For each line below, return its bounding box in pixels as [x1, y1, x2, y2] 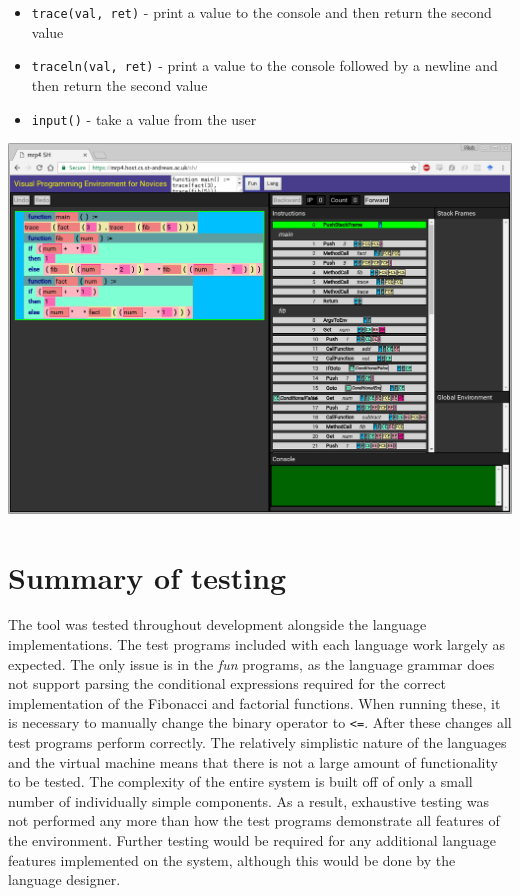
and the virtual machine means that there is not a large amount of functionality [8, 751, 498, 772]
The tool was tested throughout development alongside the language [8, 614, 427, 635]
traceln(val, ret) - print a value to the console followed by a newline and [31, 55, 498, 76]
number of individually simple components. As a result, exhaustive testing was [8, 790, 489, 811]
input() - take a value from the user [31, 108, 257, 129]
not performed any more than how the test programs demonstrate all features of [8, 810, 500, 831]
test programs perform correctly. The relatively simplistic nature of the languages [8, 732, 507, 753]
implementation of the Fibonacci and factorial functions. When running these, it [8, 692, 501, 713]
